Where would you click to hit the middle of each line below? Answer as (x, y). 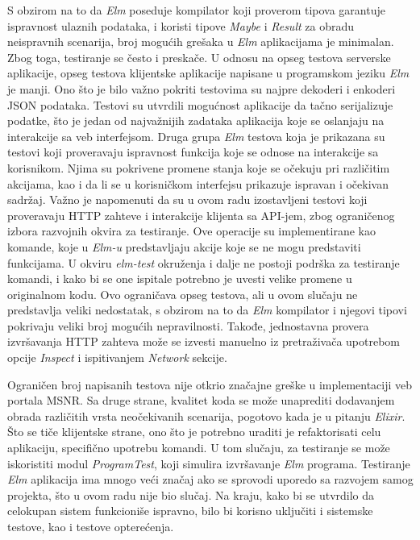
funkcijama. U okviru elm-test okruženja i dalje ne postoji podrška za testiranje (204, 262)
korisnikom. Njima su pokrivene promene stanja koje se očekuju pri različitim (199, 167)
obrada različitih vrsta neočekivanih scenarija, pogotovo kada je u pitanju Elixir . (206, 415)
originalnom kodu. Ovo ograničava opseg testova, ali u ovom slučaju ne (183, 294)
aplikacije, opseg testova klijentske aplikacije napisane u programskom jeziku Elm (208, 73)
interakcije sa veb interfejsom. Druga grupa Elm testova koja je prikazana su (196, 136)
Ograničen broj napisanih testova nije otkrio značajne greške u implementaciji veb (210, 384)
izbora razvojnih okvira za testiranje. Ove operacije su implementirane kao (191, 231)
